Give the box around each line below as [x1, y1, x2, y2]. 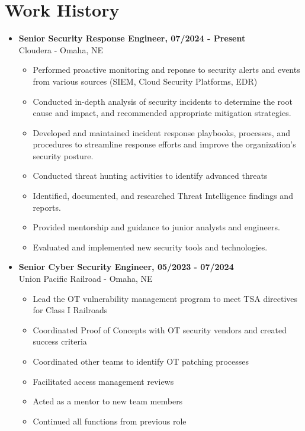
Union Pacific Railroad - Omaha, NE [18, 272, 153, 285]
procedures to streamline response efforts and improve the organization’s [33, 138, 296, 150]
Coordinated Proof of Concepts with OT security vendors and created [33, 323, 287, 336]
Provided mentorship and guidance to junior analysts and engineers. [33, 221, 280, 233]
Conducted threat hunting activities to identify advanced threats [33, 169, 268, 182]
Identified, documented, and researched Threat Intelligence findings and [33, 189, 293, 202]
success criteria [33, 335, 87, 348]
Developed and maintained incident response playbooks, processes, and [33, 126, 290, 139]
